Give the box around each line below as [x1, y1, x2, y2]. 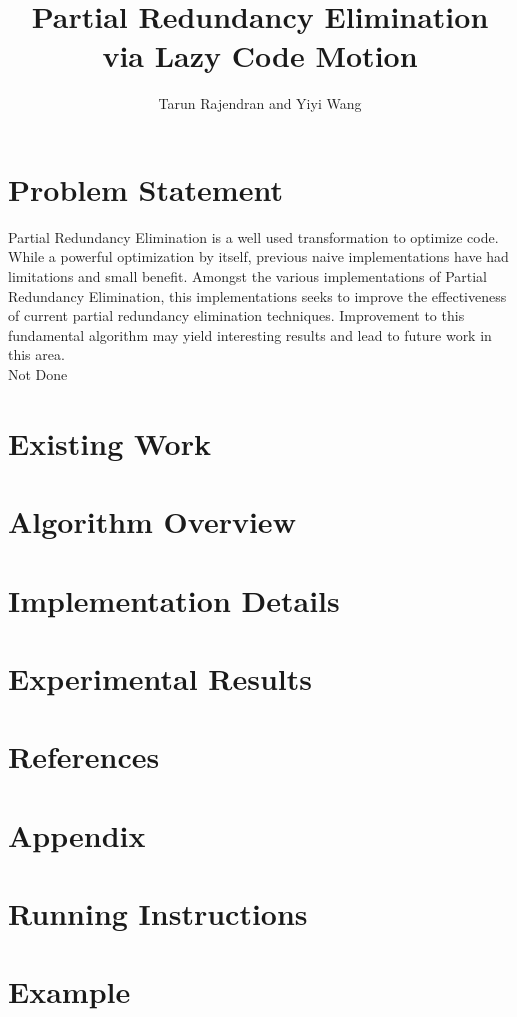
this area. [8, 344, 65, 365]
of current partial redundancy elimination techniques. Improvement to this [8, 305, 465, 326]
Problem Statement [8, 168, 283, 209]
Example [8, 971, 131, 1012]
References [8, 736, 160, 777]
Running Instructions [8, 893, 308, 934]
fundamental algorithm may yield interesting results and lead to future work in [8, 324, 492, 345]
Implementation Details [8, 579, 340, 620]
